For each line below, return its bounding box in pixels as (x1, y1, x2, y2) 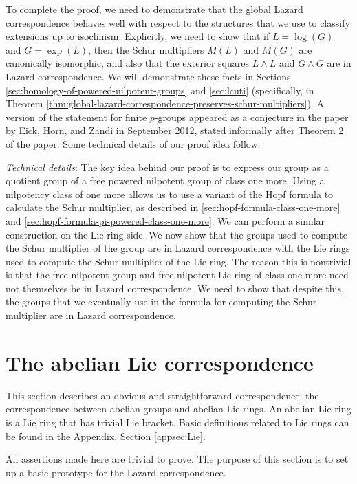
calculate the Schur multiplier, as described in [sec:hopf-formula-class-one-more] (6, 200, 340, 214)
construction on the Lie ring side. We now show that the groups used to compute (6, 227, 347, 241)
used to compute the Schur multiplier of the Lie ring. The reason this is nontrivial (6, 254, 351, 268)
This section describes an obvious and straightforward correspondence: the (6, 388, 319, 402)
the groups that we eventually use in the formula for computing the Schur (6, 294, 317, 309)
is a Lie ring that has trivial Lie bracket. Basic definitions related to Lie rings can (6, 415, 349, 429)
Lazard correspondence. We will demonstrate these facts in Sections (6, 69, 291, 83)
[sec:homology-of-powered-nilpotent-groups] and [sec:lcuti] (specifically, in (6, 82, 314, 97)
